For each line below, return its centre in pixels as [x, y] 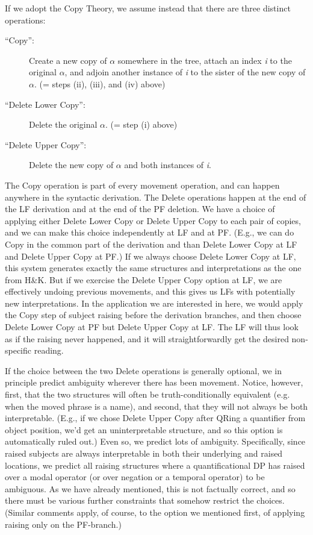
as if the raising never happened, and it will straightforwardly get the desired [147, 338]
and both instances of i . [168, 165]
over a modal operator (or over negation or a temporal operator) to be [135, 477]
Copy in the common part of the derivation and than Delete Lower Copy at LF [151, 244]
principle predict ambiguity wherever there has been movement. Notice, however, [154, 382]
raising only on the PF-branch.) [63, 524]
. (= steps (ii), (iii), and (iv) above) [100, 83]
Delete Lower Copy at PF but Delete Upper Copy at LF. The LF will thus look [152, 327]
